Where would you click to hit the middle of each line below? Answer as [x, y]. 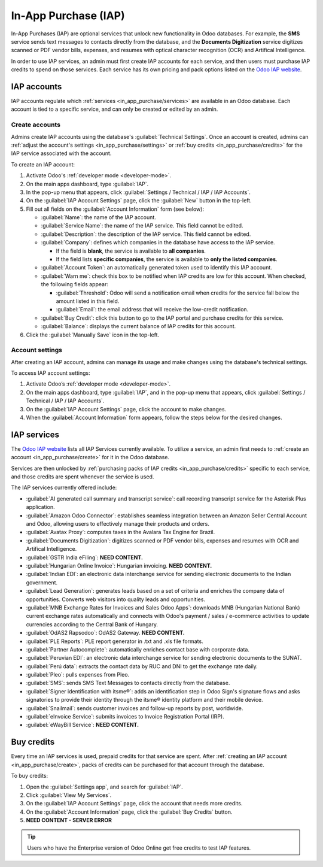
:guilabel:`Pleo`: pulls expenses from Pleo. [78, 675]
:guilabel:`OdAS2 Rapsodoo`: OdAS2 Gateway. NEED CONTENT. [106, 633]
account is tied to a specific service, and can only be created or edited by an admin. [115, 109]
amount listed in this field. [88, 301]
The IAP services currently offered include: [64, 487]
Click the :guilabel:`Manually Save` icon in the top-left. [93, 335]
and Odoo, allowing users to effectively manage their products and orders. [118, 524]
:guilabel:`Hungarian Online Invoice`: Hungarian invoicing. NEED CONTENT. [119, 566]
